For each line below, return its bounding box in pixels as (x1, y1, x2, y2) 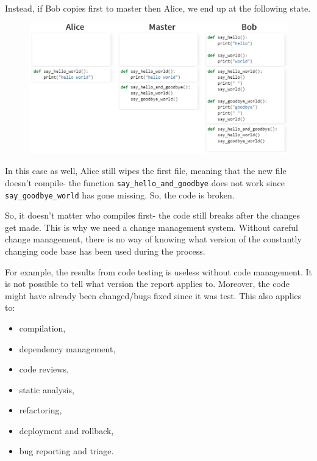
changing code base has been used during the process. (5, 244, 205, 257)
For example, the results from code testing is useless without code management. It (5, 265, 313, 278)
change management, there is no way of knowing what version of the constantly (5, 233, 302, 245)
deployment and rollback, (19, 424, 114, 437)
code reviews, (19, 363, 69, 376)
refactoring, (19, 404, 62, 416)
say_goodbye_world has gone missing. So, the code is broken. (5, 188, 235, 201)
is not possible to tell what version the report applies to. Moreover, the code (5, 277, 290, 290)
